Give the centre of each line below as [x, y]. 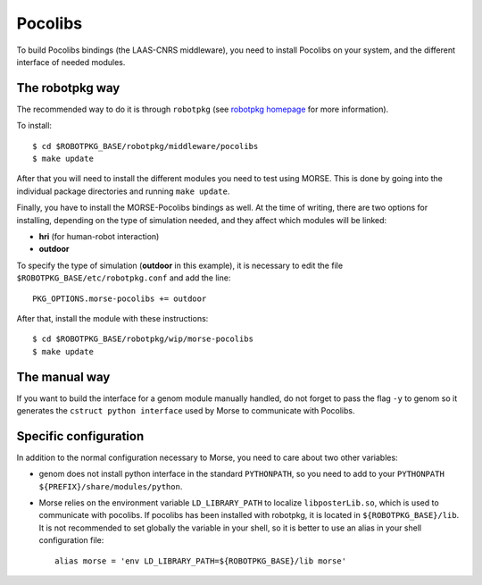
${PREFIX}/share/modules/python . [111, 486]
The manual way [63, 376]
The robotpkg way [68, 88]
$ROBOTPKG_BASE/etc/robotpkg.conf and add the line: [124, 278]
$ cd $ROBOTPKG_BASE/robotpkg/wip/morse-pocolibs [143, 339]
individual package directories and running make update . [123, 191]
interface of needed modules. [71, 62]
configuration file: [71, 540]
